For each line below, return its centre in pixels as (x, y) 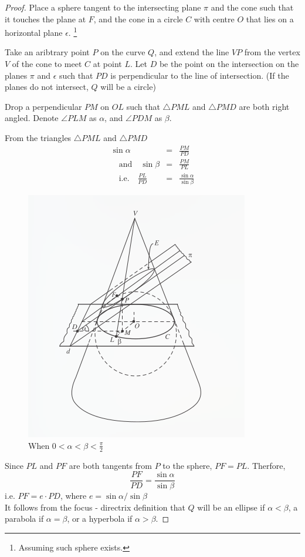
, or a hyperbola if (100, 519)
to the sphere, (187, 465)
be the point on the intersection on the (229, 64)
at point (107, 64)
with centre (214, 19)
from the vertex (272, 52)
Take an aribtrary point (47, 52)
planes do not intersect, (47, 87)
